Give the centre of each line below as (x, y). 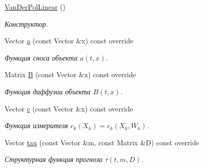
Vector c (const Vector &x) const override (69, 108)
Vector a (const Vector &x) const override (69, 41)
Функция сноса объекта (41, 57)
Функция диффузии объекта (48, 91)
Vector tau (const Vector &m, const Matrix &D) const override (102, 142)
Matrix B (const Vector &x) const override (70, 74)
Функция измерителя (36, 125)
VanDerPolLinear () (35, 7)
